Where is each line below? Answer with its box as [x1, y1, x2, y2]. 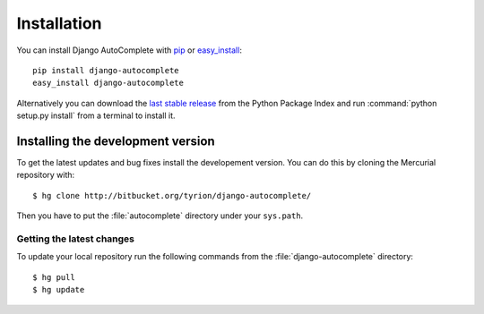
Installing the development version [16, 133, 215, 149]
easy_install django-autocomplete [32, 78, 184, 89]
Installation [16, 13, 102, 33]
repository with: [16, 170, 75, 181]
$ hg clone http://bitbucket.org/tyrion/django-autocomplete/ [32, 191, 312, 200]
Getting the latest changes [16, 233, 134, 245]
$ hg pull [32, 272, 75, 282]
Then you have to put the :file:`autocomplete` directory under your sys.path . [16, 210, 304, 221]
